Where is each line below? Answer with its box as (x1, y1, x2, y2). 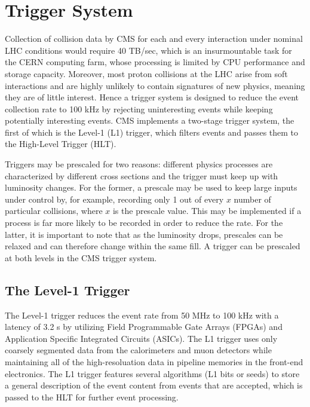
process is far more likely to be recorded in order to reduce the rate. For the (5, 216, 283, 229)
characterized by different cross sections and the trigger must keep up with (5, 169, 278, 182)
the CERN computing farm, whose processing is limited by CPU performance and (5, 56, 305, 68)
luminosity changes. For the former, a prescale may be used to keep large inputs (5, 181, 297, 194)
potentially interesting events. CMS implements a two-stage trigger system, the (5, 114, 294, 127)
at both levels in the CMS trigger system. (5, 251, 157, 264)
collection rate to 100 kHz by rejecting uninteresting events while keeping (5, 102, 273, 115)
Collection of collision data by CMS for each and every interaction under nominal (5, 32, 303, 45)
